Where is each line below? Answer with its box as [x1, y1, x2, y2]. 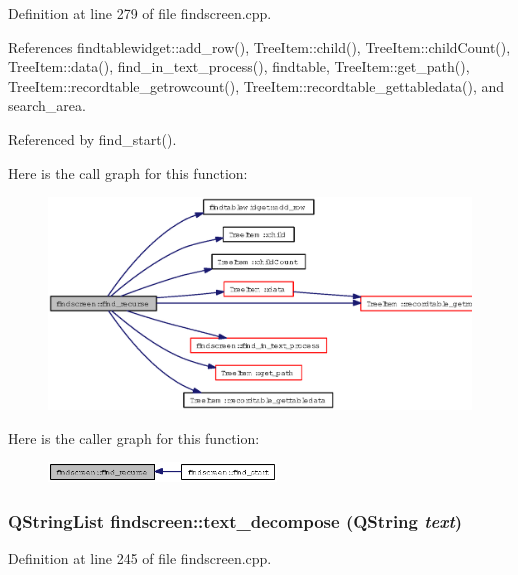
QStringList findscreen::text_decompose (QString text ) [8, 508, 463, 533]
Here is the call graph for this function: [8, 162, 248, 183]
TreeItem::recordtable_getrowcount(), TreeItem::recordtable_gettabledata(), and [8, 75, 505, 96]
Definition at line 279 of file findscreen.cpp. [8, 3, 272, 23]
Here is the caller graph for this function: [8, 427, 260, 448]
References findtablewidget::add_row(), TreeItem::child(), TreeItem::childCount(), [8, 36, 511, 57]
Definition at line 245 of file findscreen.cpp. [8, 547, 272, 568]
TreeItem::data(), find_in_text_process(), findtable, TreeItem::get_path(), [8, 56, 470, 77]
